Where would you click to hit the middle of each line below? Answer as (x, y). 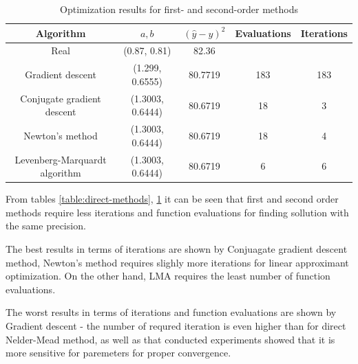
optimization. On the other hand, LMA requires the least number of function (168, 276)
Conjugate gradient (61, 98)
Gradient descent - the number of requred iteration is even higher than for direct (176, 326)
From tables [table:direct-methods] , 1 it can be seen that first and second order (172, 199)
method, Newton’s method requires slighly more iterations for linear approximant (177, 262)
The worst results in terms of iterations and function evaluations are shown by (171, 312)
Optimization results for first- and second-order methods (179, 9)
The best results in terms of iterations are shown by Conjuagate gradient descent (177, 249)
